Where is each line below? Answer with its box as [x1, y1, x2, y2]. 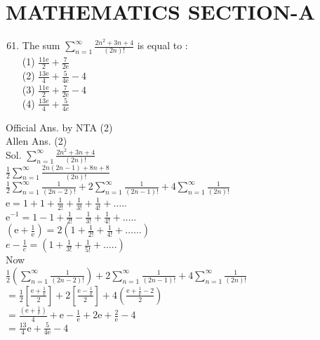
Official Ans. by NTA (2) [6, 119, 113, 134]
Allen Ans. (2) [6, 133, 67, 148]
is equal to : [137, 38, 188, 53]
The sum [22, 38, 60, 53]
